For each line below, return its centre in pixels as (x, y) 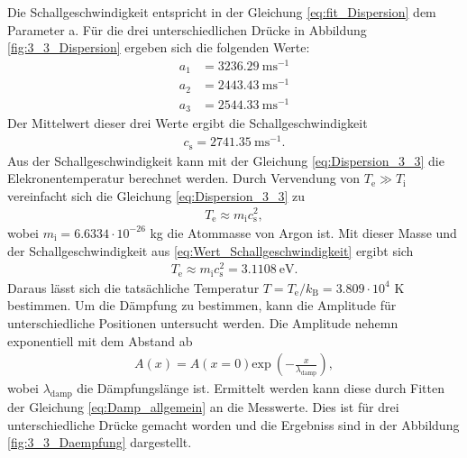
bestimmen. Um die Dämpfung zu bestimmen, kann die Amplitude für (202, 305)
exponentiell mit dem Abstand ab (100, 340)
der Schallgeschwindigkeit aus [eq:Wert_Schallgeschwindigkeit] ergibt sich (211, 250)
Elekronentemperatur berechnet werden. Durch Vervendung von (184, 178)
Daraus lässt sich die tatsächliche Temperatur (133, 287)
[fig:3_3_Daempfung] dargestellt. (100, 442)
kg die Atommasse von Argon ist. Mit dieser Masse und (303, 232)
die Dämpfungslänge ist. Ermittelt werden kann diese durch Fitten (261, 388)
